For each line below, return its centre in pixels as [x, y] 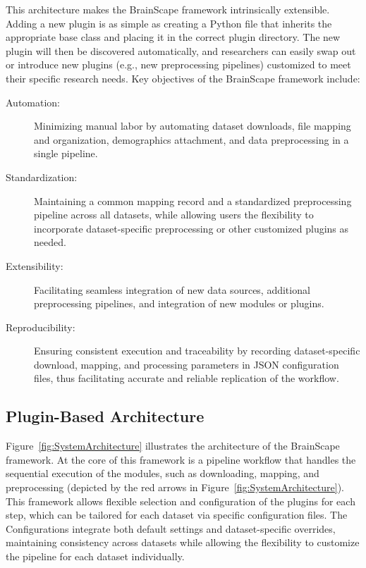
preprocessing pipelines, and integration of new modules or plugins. [179, 303]
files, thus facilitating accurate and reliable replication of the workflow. [187, 378]
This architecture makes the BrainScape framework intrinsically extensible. [168, 9]
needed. [50, 242]
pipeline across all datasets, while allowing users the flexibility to [174, 215]
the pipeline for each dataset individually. [95, 556]
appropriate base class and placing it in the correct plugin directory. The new [173, 37]
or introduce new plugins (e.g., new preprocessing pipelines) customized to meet [178, 64]
